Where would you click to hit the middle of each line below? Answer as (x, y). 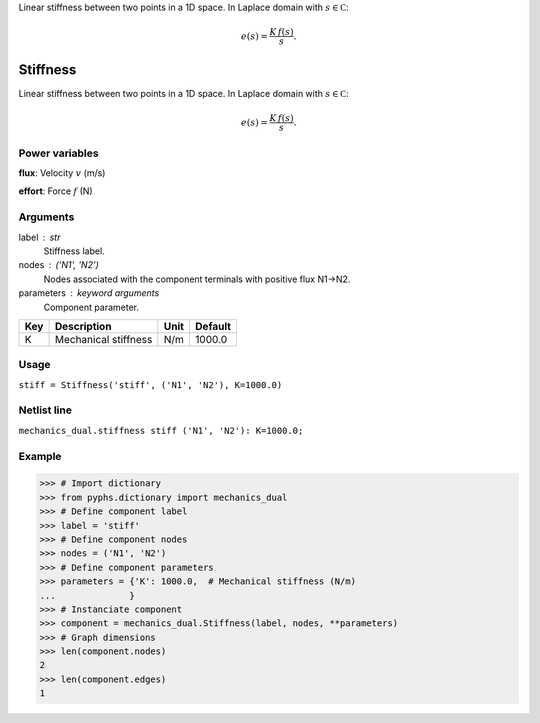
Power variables (58, 153)
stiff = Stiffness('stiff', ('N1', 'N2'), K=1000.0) (150, 384)
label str (39, 237)
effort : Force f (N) (56, 191)
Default (213, 326)
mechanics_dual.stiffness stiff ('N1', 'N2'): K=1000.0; (161, 430)
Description (83, 326)
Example (40, 456)
